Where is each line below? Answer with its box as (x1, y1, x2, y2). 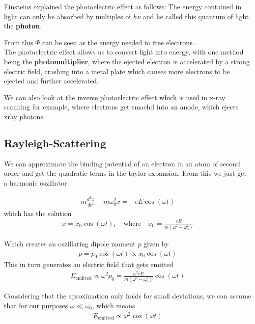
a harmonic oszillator (4, 177, 67, 188)
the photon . (4, 21, 42, 31)
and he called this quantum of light (142, 11, 249, 21)
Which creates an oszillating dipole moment (4, 238, 136, 248)
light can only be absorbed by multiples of (4, 11, 131, 21)
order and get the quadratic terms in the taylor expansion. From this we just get (4, 168, 247, 178)
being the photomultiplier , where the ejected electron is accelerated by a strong (4, 56, 250, 66)
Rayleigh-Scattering (4, 135, 106, 150)
